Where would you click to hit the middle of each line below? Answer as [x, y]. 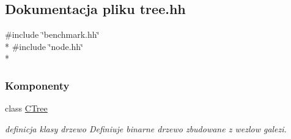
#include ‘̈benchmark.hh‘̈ [52, 34]
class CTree [26, 108]
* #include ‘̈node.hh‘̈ [44, 46]
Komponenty [37, 85]
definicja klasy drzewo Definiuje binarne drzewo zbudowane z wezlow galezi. [146, 128]
